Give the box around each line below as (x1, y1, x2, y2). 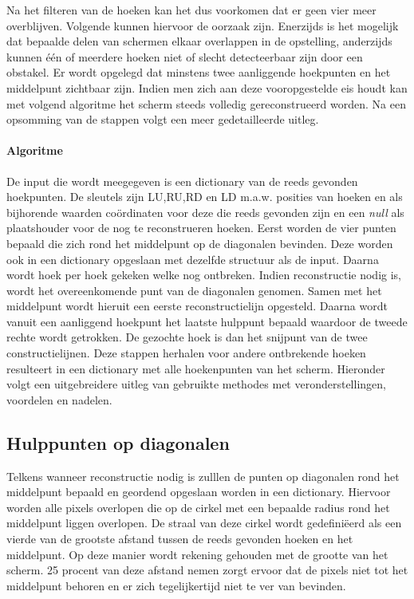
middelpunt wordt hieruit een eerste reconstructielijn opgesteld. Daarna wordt (6, 298, 388, 314)
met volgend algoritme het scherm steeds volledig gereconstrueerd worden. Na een (6, 95, 406, 112)
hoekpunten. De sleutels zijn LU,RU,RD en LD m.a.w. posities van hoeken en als (6, 188, 403, 205)
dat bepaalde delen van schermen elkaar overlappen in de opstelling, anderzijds (6, 33, 392, 49)
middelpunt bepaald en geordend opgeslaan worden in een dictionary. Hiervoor (6, 483, 391, 500)
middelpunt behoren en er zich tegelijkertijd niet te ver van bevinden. (6, 577, 346, 593)
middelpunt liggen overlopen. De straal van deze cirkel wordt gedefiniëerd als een (6, 514, 402, 531)
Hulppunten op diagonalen (6, 430, 230, 455)
